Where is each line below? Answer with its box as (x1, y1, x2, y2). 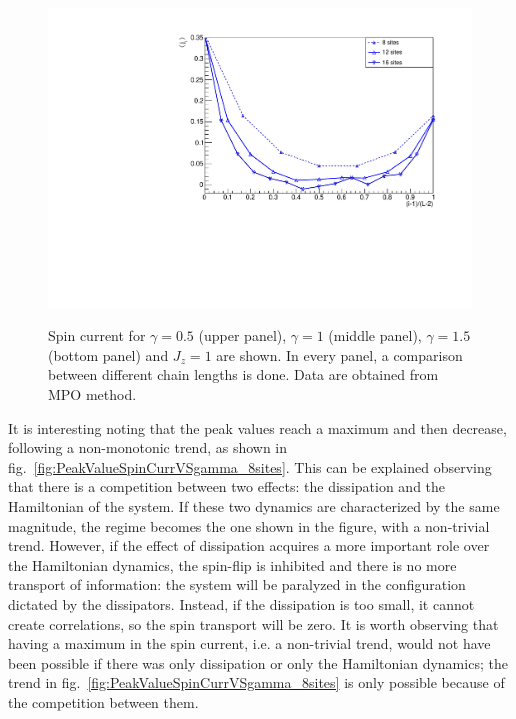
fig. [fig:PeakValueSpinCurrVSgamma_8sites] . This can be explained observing (8, 456, 492, 477)
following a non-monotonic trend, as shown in (8, 437, 288, 458)
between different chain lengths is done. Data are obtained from (48, 364, 439, 385)
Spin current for (48, 325, 146, 346)
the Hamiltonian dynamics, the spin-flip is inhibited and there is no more (8, 554, 457, 575)
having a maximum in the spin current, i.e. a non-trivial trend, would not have (8, 633, 491, 654)
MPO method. (48, 384, 137, 405)
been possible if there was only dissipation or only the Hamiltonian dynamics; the (8, 652, 508, 673)
